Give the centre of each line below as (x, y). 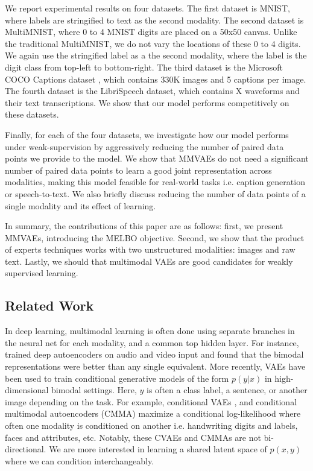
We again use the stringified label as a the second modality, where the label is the (156, 55)
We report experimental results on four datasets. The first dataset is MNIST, (147, 8)
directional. (26, 449)
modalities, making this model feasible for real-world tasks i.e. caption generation (155, 182)
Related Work (49, 305)
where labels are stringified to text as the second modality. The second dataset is (154, 20)
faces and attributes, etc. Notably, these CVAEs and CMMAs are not (133, 437)
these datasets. (32, 114)
